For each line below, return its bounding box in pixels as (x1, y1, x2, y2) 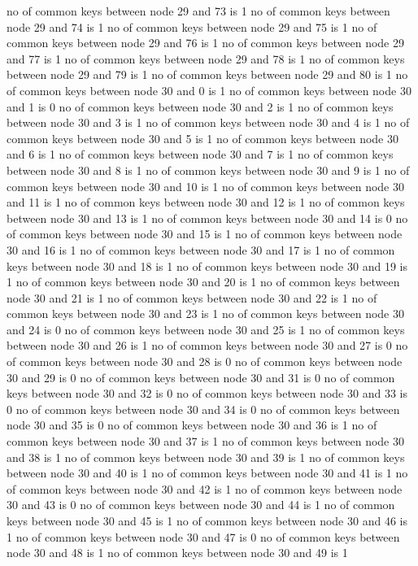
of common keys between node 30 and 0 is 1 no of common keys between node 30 (7, 81, 411, 98)
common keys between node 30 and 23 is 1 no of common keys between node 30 (7, 305, 404, 322)
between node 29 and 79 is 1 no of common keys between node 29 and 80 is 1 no (7, 66, 408, 83)
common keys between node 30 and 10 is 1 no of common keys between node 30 (7, 177, 404, 194)
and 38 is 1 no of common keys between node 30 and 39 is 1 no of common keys (7, 448, 405, 465)
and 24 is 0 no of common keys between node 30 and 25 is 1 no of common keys (7, 320, 405, 337)
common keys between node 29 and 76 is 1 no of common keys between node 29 (7, 34, 404, 51)
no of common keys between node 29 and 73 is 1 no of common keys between (7, 2, 390, 19)
